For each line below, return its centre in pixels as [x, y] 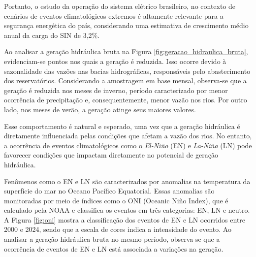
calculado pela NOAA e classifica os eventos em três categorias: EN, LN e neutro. [127, 210]
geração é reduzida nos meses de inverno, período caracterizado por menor [116, 90]
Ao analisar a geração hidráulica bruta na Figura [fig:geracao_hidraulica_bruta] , [126, 51]
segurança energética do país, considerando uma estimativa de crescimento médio [126, 25]
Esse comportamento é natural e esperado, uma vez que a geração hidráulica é [122, 126]
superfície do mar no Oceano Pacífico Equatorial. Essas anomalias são [109, 191]
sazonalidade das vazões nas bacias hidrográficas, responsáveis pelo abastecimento [127, 71]
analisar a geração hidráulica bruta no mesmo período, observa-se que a [112, 239]
